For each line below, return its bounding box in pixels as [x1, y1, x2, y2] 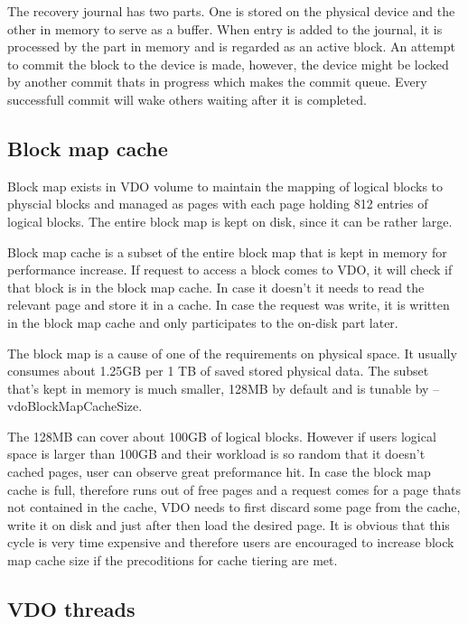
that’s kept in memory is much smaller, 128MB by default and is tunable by [7, 378, 429, 397]
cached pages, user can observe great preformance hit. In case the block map [7, 462, 431, 481]
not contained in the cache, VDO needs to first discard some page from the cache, [7, 498, 461, 517]
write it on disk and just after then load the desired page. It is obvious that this [7, 515, 450, 534]
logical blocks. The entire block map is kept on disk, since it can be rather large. [7, 211, 453, 230]
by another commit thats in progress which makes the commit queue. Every [7, 72, 427, 91]
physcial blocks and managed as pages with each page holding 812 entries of [7, 194, 428, 213]
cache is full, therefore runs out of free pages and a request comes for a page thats [7, 480, 461, 498]
